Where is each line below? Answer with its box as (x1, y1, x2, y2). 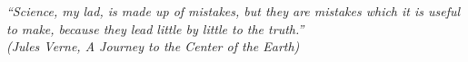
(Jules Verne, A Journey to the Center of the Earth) (6, 37, 300, 56)
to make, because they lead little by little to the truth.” (6, 19, 304, 38)
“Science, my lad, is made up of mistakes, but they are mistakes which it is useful (6, 2, 461, 20)
